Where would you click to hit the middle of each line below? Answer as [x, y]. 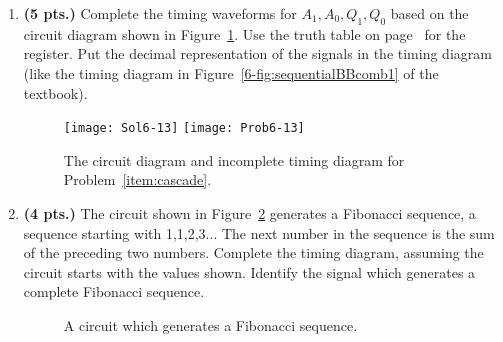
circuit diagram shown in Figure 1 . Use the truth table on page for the [244, 33]
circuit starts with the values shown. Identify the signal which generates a [249, 271]
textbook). [55, 92]
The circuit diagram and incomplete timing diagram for [234, 159]
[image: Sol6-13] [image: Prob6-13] [184, 128]
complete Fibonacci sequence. [114, 291]
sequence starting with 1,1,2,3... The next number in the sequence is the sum [259, 232]
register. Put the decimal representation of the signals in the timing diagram [257, 53]
